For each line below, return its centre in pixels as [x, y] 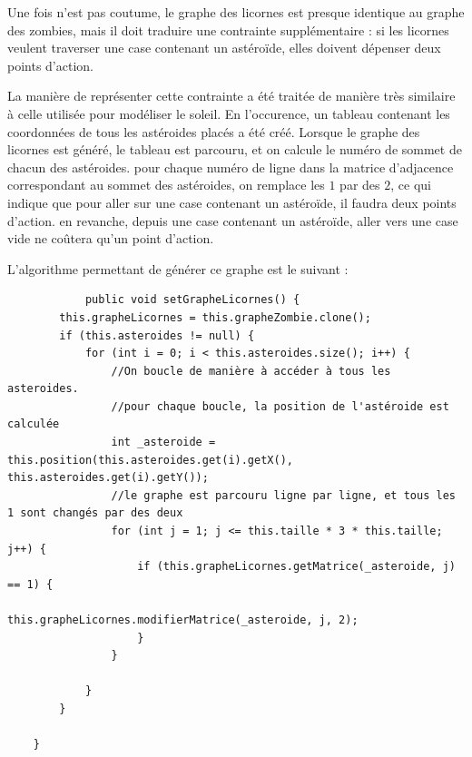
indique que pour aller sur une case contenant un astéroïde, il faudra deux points [232, 202]
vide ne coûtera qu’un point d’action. [111, 238]
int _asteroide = [163, 442]
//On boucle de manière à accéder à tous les [251, 371]
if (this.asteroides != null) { [157, 335]
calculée [34, 424]
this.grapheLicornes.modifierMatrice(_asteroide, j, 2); [183, 620]
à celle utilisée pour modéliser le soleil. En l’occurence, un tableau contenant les [229, 113]
